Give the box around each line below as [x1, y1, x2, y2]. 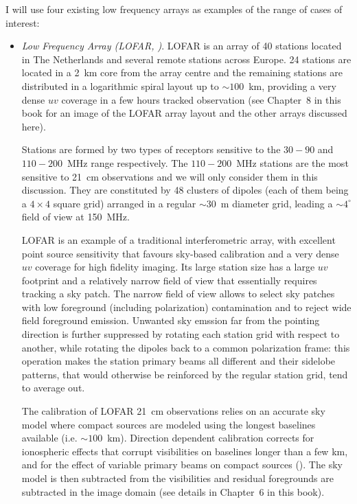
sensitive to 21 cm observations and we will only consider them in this [21, 169, 318, 183]
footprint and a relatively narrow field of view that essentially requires [21, 273, 317, 287]
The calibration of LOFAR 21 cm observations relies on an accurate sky [21, 404, 325, 418]
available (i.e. [21, 431, 78, 445]
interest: [5, 15, 40, 30]
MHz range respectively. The [67, 155, 188, 170]
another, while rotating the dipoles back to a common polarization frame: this [21, 340, 350, 354]
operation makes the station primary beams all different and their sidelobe [21, 354, 336, 368]
